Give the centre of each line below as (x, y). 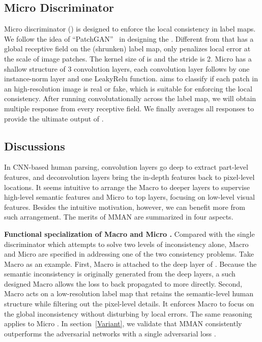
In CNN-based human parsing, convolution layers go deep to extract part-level (126, 167)
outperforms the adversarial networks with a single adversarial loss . (110, 333)
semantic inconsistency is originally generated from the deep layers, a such (120, 274)
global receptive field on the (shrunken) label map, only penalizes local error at (127, 49)
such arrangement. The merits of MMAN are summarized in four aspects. (119, 217)
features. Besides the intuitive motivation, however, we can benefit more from (125, 207)
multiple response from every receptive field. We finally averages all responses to (129, 108)
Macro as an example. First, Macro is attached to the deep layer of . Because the (130, 263)
